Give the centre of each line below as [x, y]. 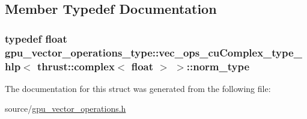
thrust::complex [76, 66]
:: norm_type [218, 66]
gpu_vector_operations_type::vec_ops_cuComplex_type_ [153, 52]
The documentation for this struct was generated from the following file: [138, 88]
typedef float [36, 38]
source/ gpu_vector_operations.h [65, 108]
